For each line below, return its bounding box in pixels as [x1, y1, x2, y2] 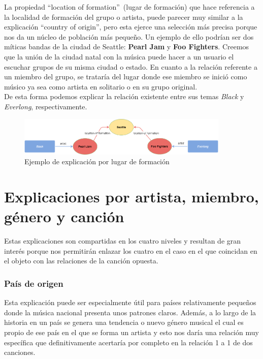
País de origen [4, 277, 63, 289]
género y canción [4, 206, 124, 227]
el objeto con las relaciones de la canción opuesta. [4, 255, 158, 266]
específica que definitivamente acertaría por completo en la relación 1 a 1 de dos [4, 337, 253, 347]
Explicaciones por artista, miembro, [4, 186, 259, 207]
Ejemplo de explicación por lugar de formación [24, 156, 170, 167]
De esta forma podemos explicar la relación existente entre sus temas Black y [4, 91, 244, 102]
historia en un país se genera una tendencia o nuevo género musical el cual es [4, 317, 244, 327]
